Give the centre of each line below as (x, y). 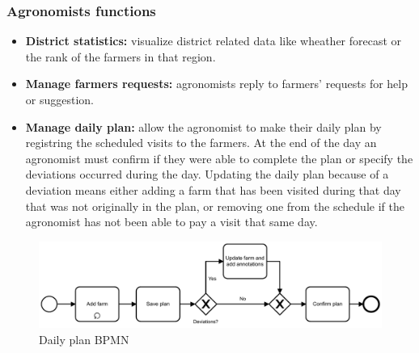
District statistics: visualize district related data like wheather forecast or (214, 41)
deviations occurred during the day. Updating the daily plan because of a (207, 174)
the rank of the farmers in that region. (121, 56)
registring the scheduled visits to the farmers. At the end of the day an (201, 143)
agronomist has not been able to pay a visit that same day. (171, 222)
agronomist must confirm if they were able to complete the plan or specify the (219, 158)
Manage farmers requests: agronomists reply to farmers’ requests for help (216, 84)
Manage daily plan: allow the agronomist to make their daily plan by (203, 126)
